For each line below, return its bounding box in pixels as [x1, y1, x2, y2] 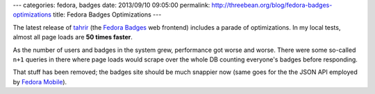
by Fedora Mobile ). [12, 77, 67, 86]
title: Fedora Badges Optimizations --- [53, 10, 162, 19]
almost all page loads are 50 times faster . [12, 33, 133, 41]
